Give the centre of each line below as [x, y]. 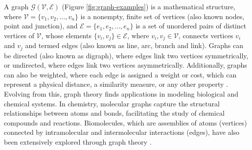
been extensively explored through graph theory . [78, 142]
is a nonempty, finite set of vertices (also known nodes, [162, 16]
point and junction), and [41, 26]
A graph [16, 6]
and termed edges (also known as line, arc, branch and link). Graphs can [134, 45]
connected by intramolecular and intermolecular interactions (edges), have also [122, 132]
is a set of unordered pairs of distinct [191, 26]
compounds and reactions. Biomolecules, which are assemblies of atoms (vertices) [126, 122]
